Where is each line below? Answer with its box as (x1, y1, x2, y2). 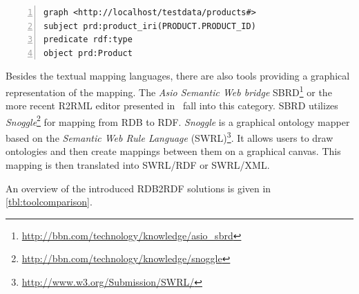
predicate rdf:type (43, 35, 133, 45)
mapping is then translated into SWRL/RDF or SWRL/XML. (6, 157, 270, 172)
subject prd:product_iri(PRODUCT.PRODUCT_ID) (43, 21, 256, 31)
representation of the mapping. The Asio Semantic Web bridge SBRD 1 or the (6, 82, 332, 99)
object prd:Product (43, 48, 133, 58)
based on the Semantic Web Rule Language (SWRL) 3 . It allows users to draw (6, 129, 333, 145)
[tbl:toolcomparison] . (6, 194, 93, 209)
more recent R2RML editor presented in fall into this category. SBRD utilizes (6, 98, 338, 113)
